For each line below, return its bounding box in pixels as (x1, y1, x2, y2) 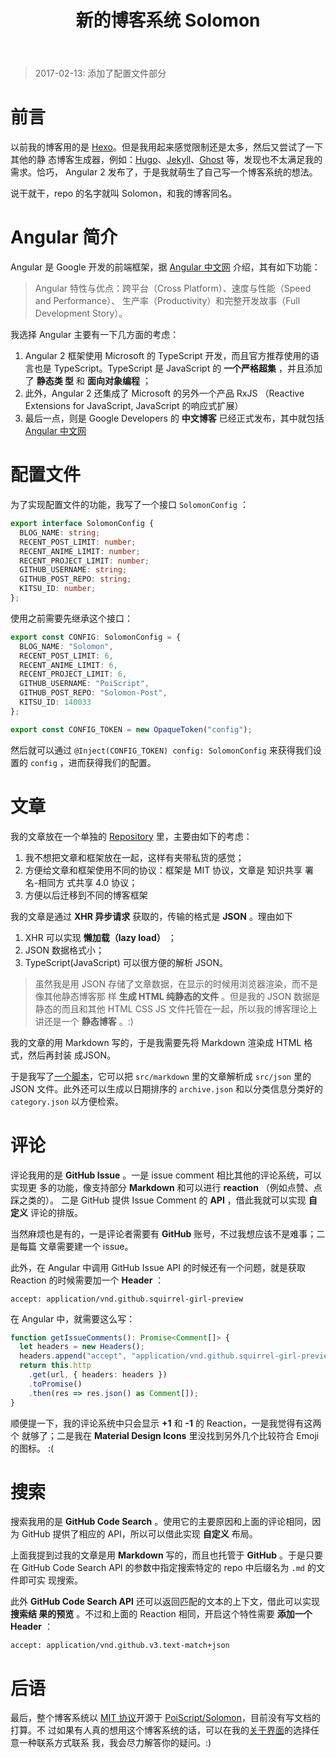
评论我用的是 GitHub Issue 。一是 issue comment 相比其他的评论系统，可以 (10, 1169, 322, 1181)
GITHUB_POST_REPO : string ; (19, 574, 132, 585)
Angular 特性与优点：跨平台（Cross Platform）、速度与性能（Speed (34, 282, 312, 295)
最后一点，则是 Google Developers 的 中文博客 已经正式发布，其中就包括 (24, 412, 325, 425)
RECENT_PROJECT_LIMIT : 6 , (19, 669, 128, 680)
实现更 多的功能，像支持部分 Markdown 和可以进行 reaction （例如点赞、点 (10, 1181, 323, 1193)
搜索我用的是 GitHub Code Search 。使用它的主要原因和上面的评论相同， (10, 1516, 313, 1528)
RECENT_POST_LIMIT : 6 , (19, 651, 114, 661)
